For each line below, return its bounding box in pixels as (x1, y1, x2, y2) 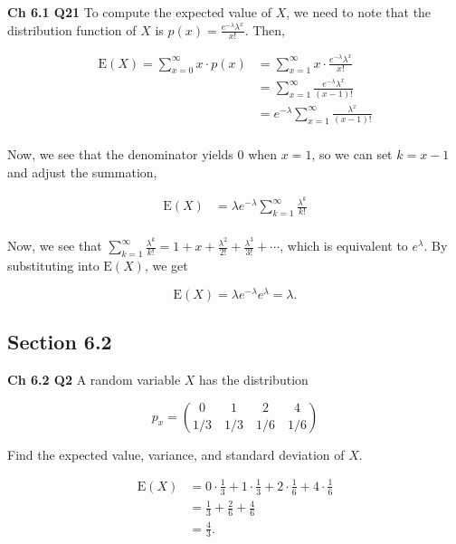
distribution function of (7, 20, 137, 39)
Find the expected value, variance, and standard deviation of (7, 444, 345, 463)
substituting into (7, 256, 100, 275)
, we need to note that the (286, 3, 432, 21)
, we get (144, 256, 188, 275)
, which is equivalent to (280, 236, 408, 255)
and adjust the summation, (7, 162, 157, 181)
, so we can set (311, 145, 393, 164)
